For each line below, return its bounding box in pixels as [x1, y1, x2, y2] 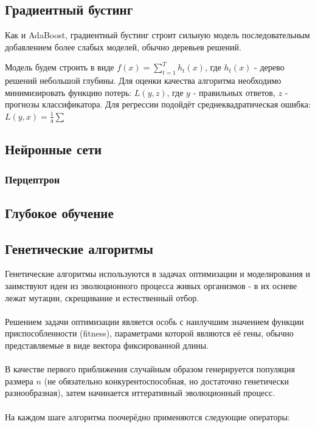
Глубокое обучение [5, 203, 114, 222]
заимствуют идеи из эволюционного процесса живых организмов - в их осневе [5, 279, 297, 292]
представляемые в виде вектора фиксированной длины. [5, 338, 209, 351]
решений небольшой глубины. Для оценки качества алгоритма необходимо [5, 74, 282, 87]
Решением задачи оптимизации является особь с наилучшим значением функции [5, 315, 304, 327]
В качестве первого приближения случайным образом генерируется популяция [5, 363, 295, 375]
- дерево [254, 61, 285, 73]
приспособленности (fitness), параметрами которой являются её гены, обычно [5, 327, 294, 340]
